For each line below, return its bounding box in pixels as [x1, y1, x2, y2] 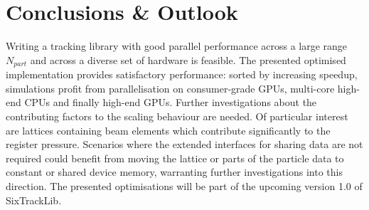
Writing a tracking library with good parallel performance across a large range [6, 38, 348, 53]
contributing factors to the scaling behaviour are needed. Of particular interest [6, 108, 348, 123]
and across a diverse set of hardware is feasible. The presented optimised [30, 52, 346, 67]
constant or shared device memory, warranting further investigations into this [6, 164, 343, 179]
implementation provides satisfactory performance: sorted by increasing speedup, [6, 67, 358, 82]
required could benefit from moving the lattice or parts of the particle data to [6, 150, 344, 165]
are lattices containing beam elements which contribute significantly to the [6, 122, 331, 137]
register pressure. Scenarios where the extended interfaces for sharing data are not [6, 137, 363, 152]
